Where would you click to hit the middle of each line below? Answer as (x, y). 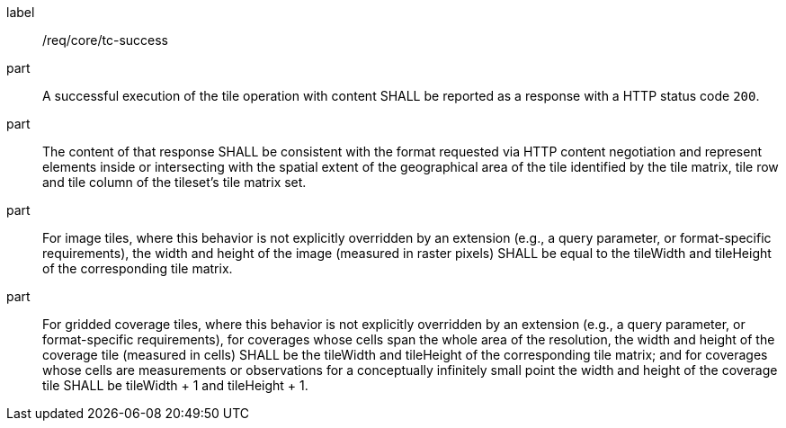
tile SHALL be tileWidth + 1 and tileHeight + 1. (175, 385)
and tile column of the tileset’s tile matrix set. (174, 182)
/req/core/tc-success (105, 40)
